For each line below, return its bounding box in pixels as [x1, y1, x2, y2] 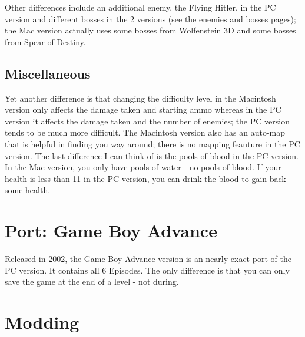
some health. [5, 184, 51, 196]
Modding [5, 310, 79, 334]
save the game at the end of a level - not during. [5, 275, 179, 288]
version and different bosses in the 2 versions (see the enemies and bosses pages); [5, 12, 296, 25]
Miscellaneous [5, 64, 91, 82]
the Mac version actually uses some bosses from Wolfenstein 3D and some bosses [5, 24, 296, 36]
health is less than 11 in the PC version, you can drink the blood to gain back [5, 172, 286, 184]
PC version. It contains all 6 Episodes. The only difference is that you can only [5, 264, 290, 276]
